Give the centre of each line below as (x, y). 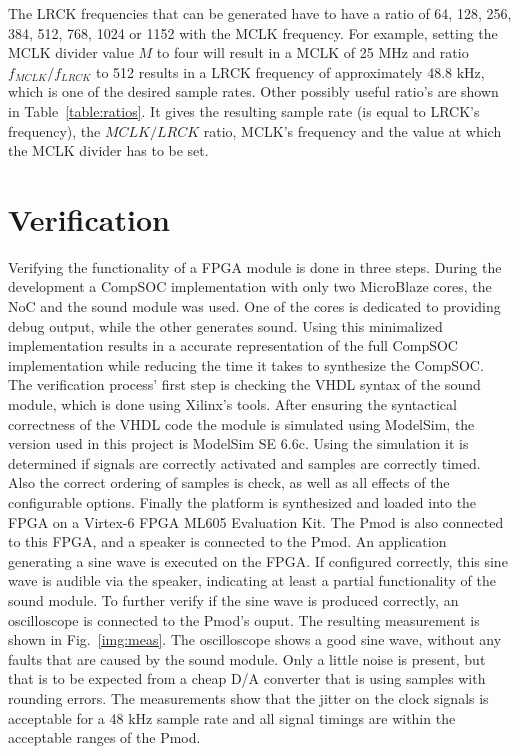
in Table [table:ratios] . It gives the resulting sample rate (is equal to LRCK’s (244, 110)
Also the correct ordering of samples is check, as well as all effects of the (229, 482)
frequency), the (54, 130)
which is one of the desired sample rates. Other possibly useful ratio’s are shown (253, 91)
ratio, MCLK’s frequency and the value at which (352, 130)
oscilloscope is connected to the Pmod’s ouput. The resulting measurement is (244, 619)
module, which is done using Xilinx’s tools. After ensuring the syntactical (232, 404)
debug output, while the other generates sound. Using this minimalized (225, 325)
